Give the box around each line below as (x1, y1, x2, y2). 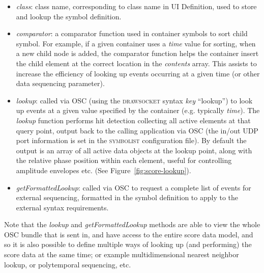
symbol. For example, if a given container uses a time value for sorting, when (16, 38, 256, 48)
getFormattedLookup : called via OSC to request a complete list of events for (16, 182, 251, 193)
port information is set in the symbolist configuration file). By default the (16, 135, 247, 146)
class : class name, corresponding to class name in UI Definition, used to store (16, 1, 257, 11)
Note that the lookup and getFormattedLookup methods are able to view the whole (4, 219, 260, 230)
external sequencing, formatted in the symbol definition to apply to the (16, 192, 239, 203)
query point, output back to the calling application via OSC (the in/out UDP (16, 125, 258, 135)
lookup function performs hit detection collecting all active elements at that (16, 115, 251, 125)
